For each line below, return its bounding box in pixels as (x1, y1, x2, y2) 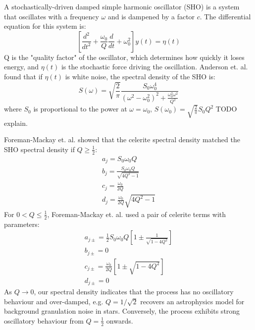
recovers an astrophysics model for (140, 296, 245, 306)
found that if (4, 71, 43, 81)
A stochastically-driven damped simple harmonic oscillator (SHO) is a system (4, 1, 240, 11)
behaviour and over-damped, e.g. (4, 296, 103, 306)
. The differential (200, 11, 251, 21)
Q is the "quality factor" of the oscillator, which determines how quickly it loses (4, 52, 245, 62)
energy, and (4, 61, 39, 72)
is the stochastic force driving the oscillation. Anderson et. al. (61, 61, 248, 72)
